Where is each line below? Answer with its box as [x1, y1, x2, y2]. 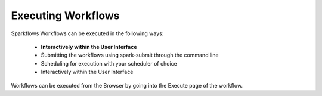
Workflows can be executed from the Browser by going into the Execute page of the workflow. [11, 82, 243, 89]
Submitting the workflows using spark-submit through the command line [41, 51, 219, 59]
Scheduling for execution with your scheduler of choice [41, 60, 177, 67]
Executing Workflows [11, 9, 120, 22]
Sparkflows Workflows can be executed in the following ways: [11, 30, 164, 37]
